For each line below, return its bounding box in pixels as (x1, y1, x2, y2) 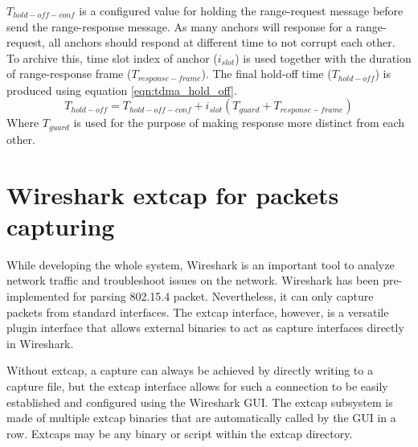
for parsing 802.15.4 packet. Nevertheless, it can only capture (72, 287, 374, 304)
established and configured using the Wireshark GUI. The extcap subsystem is (6, 393, 393, 410)
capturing (6, 209, 115, 242)
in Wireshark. (6, 334, 74, 351)
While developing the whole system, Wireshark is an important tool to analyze (6, 256, 395, 273)
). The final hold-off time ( (201, 65, 332, 82)
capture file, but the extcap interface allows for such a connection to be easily (6, 377, 388, 394)
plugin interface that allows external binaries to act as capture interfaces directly (6, 319, 404, 336)
